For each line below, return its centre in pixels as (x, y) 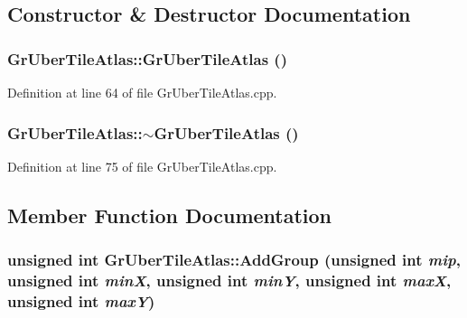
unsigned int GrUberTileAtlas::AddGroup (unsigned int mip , (234, 260)
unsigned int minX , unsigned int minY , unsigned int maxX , (229, 281)
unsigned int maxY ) (81, 300)
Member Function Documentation (170, 215)
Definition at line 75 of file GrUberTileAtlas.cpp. (142, 166)
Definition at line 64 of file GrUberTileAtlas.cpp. (142, 92)
